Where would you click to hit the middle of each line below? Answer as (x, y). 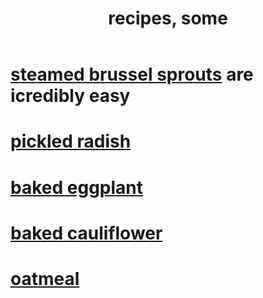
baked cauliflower (86, 233)
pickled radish (71, 141)
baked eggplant (76, 187)
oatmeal (45, 278)
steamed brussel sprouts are (132, 74)
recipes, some (168, 18)
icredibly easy (70, 96)
